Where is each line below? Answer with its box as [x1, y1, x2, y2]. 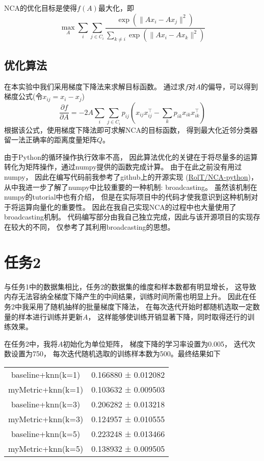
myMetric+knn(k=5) [8, 442, 84, 454]
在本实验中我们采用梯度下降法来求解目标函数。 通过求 [4, 81, 185, 91]
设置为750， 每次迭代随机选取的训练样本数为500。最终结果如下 [11, 348, 221, 359]
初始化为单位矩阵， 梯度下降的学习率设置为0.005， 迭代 [63, 338, 248, 349]
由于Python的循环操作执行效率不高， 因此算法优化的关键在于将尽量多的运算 [4, 151, 258, 162]
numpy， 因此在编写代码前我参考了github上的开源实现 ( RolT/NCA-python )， [4, 172, 258, 182]
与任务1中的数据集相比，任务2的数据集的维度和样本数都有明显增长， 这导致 [4, 281, 256, 292]
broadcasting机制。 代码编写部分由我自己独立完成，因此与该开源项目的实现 [4, 211, 253, 222]
